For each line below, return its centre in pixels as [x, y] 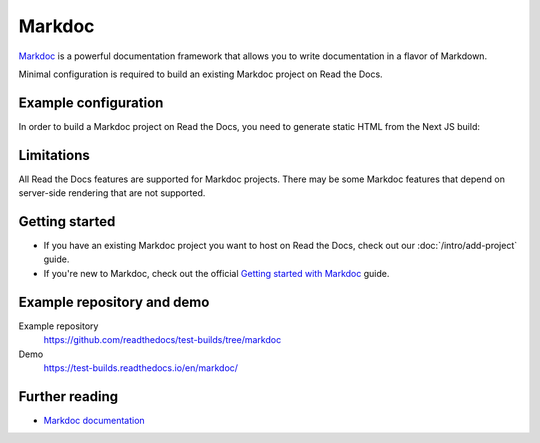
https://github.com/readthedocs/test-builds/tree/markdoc [162, 340]
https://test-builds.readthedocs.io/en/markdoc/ [141, 367]
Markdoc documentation [94, 420]
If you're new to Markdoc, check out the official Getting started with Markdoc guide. [216, 273]
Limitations [54, 155]
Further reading [68, 396]
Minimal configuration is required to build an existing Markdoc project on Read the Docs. [201, 74]
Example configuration [91, 102]
